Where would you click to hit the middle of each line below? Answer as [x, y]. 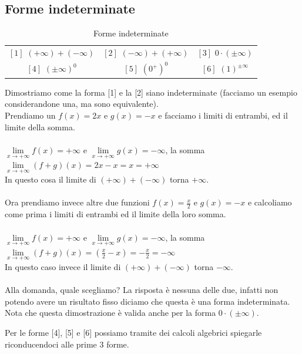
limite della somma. [40, 127]
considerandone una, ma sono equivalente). [82, 104]
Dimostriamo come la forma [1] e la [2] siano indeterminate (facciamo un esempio [151, 92]
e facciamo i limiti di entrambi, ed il [223, 115]
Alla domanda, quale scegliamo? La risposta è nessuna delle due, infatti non [142, 290]
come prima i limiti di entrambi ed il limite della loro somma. [115, 214]
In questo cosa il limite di [51, 179]
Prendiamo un [30, 115]
